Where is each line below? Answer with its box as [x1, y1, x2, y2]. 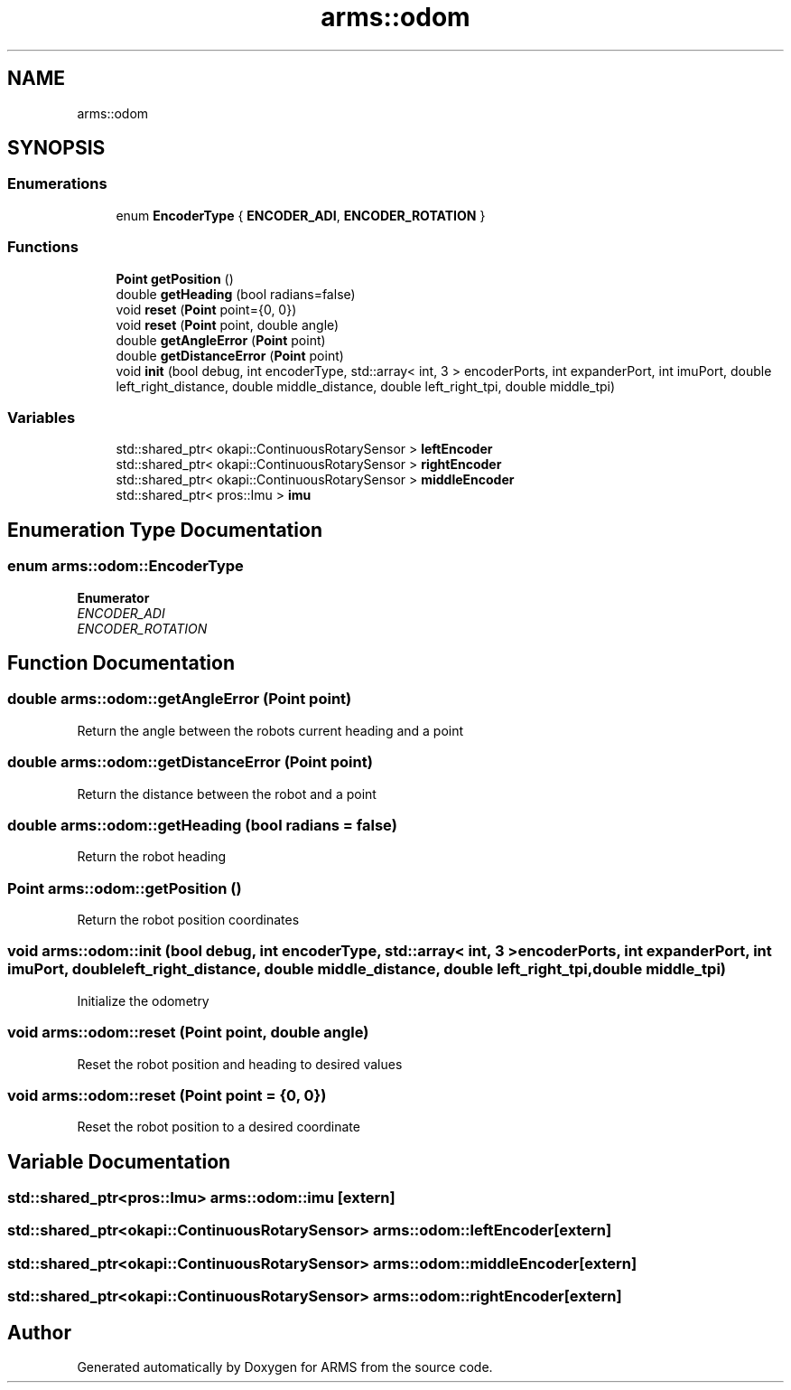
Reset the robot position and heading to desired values [77, 1056, 403, 1072]
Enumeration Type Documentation [7, 518, 322, 541]
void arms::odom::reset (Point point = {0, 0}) [7, 1085, 327, 1104]
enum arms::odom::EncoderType [7, 557, 244, 576]
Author [7, 1320, 71, 1344]
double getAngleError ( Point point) [116, 332, 326, 348]
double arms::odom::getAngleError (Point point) [7, 690, 352, 709]
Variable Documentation [7, 1150, 231, 1173]
